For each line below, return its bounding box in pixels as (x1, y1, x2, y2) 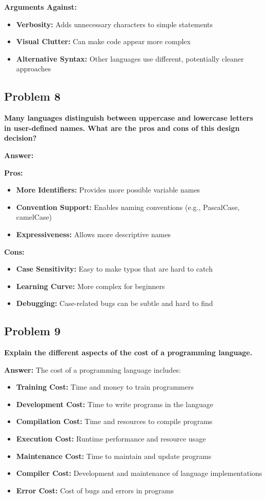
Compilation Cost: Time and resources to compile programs (16, 416, 213, 427)
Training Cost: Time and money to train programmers (16, 381, 194, 392)
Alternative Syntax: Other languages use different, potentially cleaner (16, 53, 244, 64)
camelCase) (16, 212, 52, 222)
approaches (16, 63, 51, 74)
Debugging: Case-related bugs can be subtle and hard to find (16, 298, 213, 309)
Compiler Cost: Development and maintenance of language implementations (16, 468, 262, 478)
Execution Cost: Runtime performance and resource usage (16, 433, 206, 444)
